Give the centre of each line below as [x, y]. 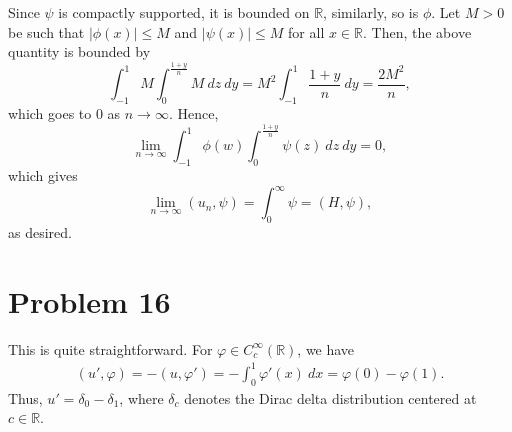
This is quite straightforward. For [110, 348]
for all [306, 31]
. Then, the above [417, 31]
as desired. [40, 231]
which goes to [50, 113]
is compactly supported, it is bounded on [184, 12]
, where [141, 397]
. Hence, [193, 113]
